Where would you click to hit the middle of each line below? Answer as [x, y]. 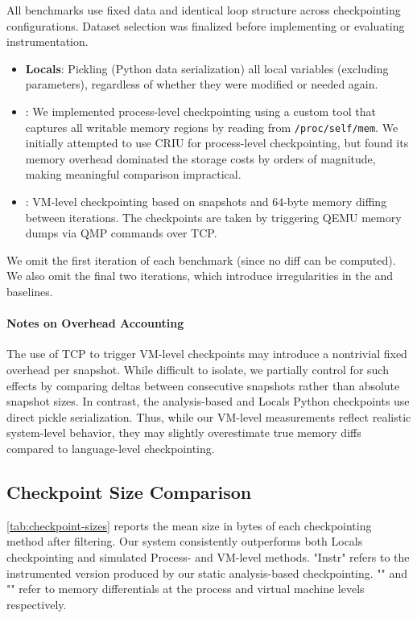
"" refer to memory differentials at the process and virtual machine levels [186, 589]
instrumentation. [47, 41]
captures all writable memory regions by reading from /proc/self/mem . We [212, 127]
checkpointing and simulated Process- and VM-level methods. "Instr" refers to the [208, 556]
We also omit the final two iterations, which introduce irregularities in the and [200, 276]
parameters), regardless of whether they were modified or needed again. [202, 84]
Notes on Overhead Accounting [95, 323]
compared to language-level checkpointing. [111, 448]
